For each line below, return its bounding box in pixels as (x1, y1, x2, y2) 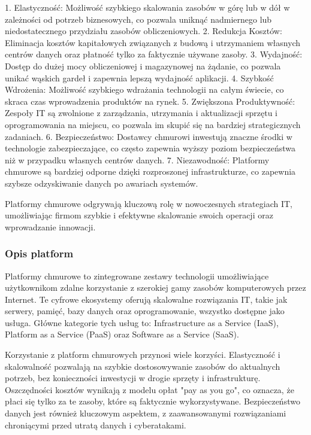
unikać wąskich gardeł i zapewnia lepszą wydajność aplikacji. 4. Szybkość (5, 71, 274, 84)
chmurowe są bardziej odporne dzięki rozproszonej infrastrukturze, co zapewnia (5, 165, 296, 178)
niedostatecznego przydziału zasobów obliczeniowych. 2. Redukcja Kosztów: (5, 25, 282, 37)
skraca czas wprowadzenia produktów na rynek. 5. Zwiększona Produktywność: (5, 95, 295, 107)
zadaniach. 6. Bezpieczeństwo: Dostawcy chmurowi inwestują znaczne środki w (5, 130, 292, 142)
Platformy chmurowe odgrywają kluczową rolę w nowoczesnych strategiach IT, (5, 197, 292, 209)
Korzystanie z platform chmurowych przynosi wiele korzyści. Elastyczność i (5, 348, 280, 361)
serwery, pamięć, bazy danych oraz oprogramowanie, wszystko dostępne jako (5, 305, 285, 317)
